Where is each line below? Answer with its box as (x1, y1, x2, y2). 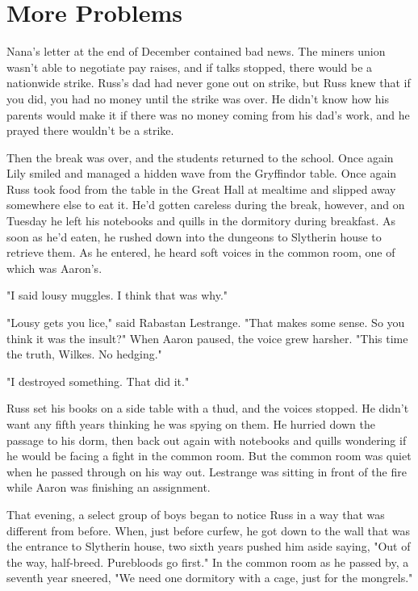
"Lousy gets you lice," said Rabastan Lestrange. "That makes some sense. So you (6, 314, 405, 331)
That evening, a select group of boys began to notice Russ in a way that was (6, 505, 385, 522)
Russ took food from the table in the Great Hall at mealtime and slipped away (6, 180, 396, 197)
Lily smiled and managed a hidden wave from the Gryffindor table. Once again (6, 165, 397, 182)
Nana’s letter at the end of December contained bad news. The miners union (6, 43, 386, 60)
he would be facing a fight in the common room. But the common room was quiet (6, 447, 412, 464)
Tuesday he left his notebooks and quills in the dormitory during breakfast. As (6, 212, 396, 229)
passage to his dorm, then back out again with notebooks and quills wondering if (6, 431, 407, 448)
